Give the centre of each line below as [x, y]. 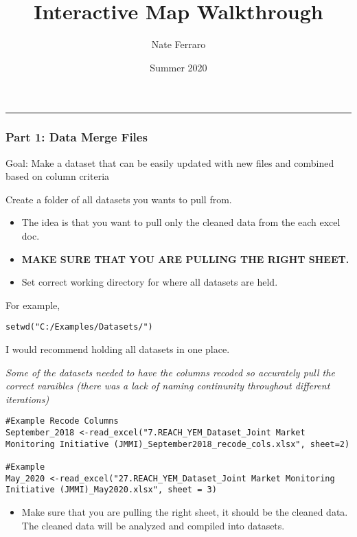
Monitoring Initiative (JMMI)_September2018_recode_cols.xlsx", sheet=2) [178, 444]
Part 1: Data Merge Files [77, 137]
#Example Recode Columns [62, 421]
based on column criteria [58, 176]
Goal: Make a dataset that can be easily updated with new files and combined [170, 162]
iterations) [27, 399]
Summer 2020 [178, 67]
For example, [33, 305]
